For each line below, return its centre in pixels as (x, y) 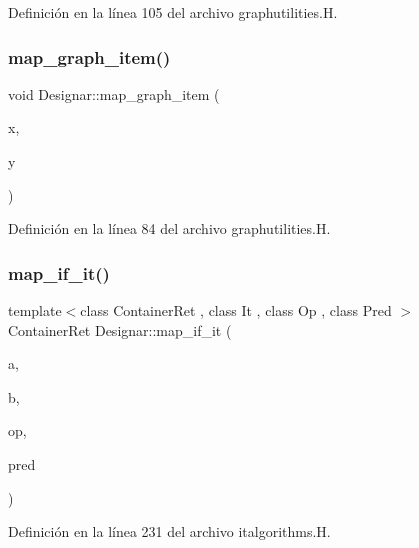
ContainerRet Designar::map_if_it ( (120, 329)
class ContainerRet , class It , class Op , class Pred (236, 310)
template (35, 310)
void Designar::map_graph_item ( (114, 93)
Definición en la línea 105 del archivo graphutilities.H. (173, 12)
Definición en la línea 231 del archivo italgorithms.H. (169, 531)
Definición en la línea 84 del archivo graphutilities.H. (169, 228)
